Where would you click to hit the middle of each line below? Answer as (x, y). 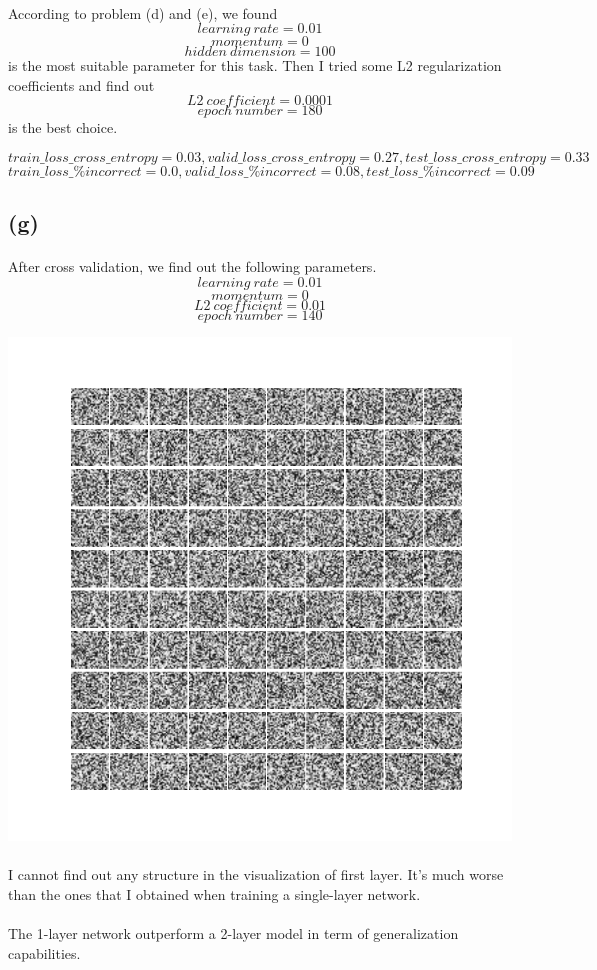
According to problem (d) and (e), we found (143, 12)
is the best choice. (63, 127)
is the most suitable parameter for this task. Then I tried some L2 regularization (255, 65)
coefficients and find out (81, 84)
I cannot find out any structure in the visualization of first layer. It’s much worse (256, 874)
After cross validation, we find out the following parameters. (192, 266)
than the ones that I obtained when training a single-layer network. (214, 893)
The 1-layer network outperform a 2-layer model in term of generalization (233, 932)
